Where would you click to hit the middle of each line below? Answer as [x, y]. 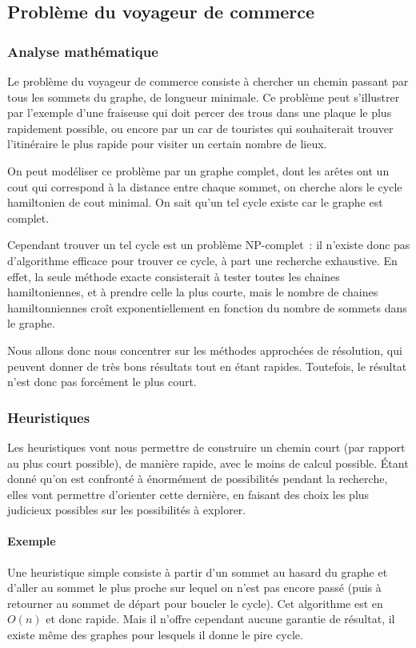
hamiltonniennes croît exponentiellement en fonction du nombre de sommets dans [207, 307]
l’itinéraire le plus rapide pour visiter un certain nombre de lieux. [167, 144]
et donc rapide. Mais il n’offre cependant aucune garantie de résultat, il [220, 619]
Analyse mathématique [83, 51]
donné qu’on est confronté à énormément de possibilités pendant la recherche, [198, 479]
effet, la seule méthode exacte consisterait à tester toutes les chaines [174, 276]
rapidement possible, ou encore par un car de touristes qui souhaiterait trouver [200, 128]
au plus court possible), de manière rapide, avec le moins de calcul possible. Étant [208, 463]
